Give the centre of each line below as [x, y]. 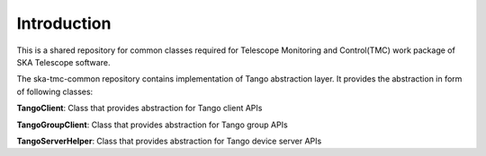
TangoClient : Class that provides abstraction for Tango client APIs [139, 108]
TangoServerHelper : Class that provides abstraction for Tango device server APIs [169, 141]
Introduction [64, 23]
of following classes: [55, 91]
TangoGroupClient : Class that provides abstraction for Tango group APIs [152, 125]
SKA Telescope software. [63, 62]
